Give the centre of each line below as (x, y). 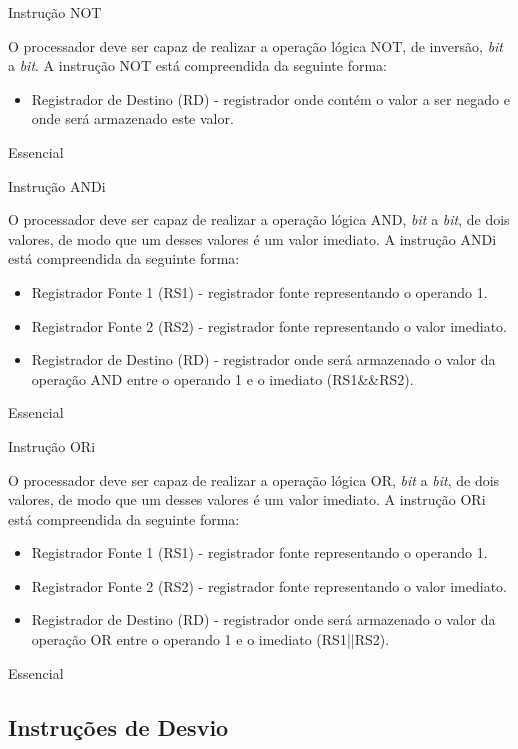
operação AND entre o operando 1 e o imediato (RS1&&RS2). (222, 378)
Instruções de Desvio (118, 726)
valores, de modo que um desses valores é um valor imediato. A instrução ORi (247, 499)
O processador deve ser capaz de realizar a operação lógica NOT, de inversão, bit (256, 45)
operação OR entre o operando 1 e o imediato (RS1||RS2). (210, 639)
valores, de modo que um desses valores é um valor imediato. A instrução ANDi (252, 238)
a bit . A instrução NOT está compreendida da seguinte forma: (197, 65)
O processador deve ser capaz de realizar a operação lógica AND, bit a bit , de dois (259, 219)
